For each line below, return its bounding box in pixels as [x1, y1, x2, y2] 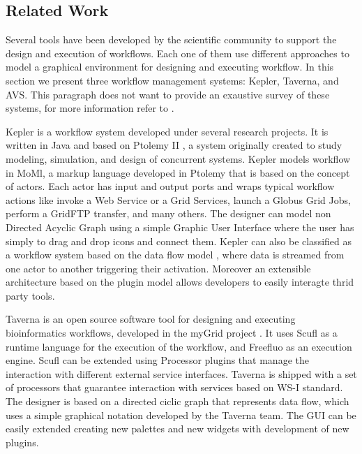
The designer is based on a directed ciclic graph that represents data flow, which [6, 394, 349, 409]
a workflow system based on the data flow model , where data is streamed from [6, 247, 345, 262]
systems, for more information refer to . [6, 101, 174, 115]
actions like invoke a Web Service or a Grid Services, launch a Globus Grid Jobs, [6, 192, 351, 207]
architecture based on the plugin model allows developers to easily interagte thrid [6, 274, 354, 289]
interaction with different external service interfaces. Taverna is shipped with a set [6, 366, 357, 381]
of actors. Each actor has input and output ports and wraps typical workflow [6, 179, 335, 193]
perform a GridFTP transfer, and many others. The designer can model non [6, 206, 331, 221]
